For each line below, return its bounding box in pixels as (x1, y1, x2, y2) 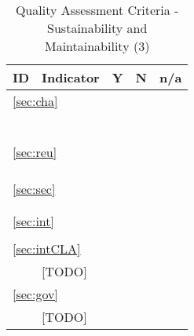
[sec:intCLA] (13, 239, 81, 257)
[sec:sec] (13, 180, 56, 198)
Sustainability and (47, 19, 148, 37)
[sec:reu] (13, 143, 57, 161)
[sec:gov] (13, 285, 58, 303)
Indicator (42, 68, 100, 86)
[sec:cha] (13, 92, 58, 110)
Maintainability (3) (44, 37, 150, 55)
